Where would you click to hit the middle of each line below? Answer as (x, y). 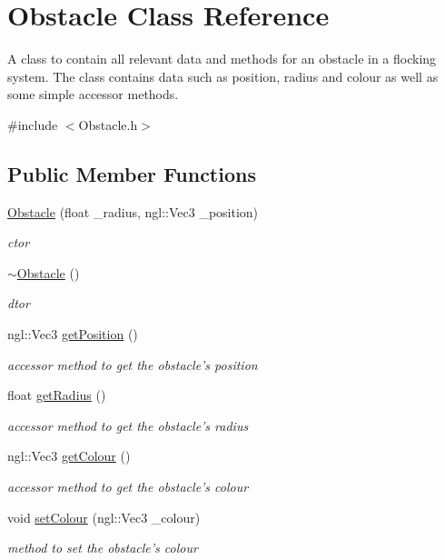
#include (33, 124)
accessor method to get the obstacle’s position (133, 364)
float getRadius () (57, 395)
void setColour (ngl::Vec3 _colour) (104, 517)
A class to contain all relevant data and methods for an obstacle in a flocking (222, 59)
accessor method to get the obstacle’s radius (128, 425)
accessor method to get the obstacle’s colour (128, 487)
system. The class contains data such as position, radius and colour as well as (223, 76)
